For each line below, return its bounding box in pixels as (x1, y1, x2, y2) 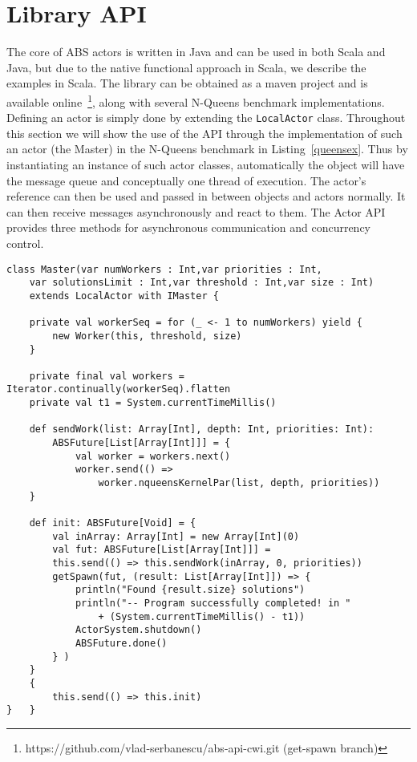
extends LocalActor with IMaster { (29, 290, 219, 302)
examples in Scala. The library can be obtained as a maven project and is (6, 75, 368, 91)
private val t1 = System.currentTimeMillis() (29, 397, 277, 409)
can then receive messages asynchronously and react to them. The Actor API (6, 203, 386, 220)
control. (6, 234, 44, 251)
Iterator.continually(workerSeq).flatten (6, 383, 231, 395)
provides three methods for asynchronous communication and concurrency (6, 219, 371, 236)
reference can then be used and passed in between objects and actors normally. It (6, 188, 406, 205)
